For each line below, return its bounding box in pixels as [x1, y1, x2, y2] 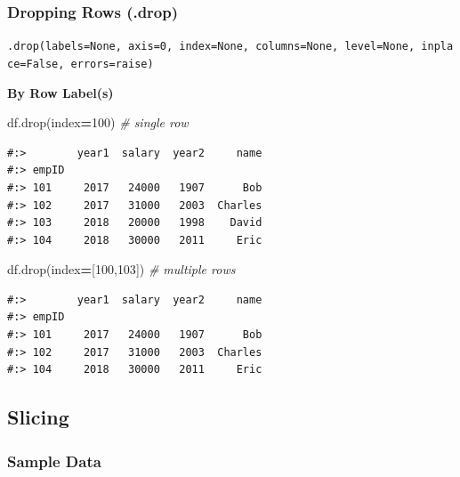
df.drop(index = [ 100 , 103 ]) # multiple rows [7, 260, 236, 279]
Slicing [7, 403, 69, 431]
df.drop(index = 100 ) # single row [7, 113, 189, 132]
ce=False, [7, 57, 65, 70]
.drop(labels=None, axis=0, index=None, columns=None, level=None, [7, 40, 416, 53]
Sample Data [7, 449, 101, 472]
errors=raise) [70, 57, 154, 70]
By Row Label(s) [7, 83, 114, 101]
